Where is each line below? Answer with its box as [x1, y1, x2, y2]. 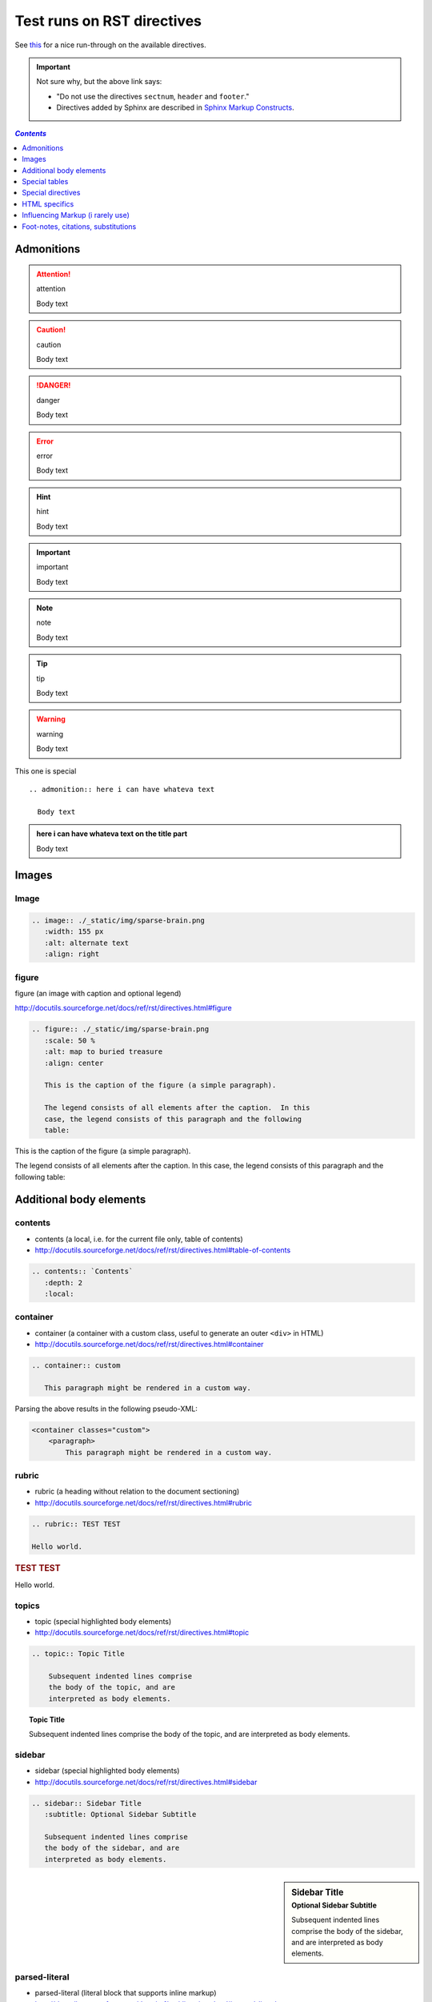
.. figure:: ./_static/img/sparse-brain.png [31, 1025, 210, 1034]
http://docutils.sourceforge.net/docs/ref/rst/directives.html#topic [34, 1628, 250, 1638]
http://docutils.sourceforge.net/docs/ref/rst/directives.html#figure [14, 1003, 232, 1013]
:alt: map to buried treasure [44, 1047, 163, 1056]
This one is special [14, 766, 77, 776]
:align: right [44, 950, 100, 959]
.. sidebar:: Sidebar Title [31, 1799, 142, 1807]
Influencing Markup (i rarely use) [22, 211, 130, 220]
